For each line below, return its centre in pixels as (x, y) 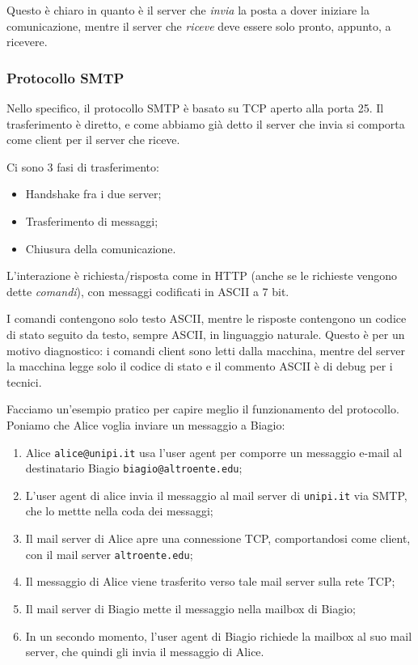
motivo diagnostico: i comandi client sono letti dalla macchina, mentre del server (206, 350)
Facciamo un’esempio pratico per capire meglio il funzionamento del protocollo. (203, 409)
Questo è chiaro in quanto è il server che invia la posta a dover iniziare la (188, 10)
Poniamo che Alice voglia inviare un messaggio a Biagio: (146, 424)
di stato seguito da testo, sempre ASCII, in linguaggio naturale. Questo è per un (206, 334)
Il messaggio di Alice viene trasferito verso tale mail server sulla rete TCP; (210, 581)
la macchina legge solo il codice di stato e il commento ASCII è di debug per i (200, 366)
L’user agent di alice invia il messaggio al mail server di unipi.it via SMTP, (216, 495)
